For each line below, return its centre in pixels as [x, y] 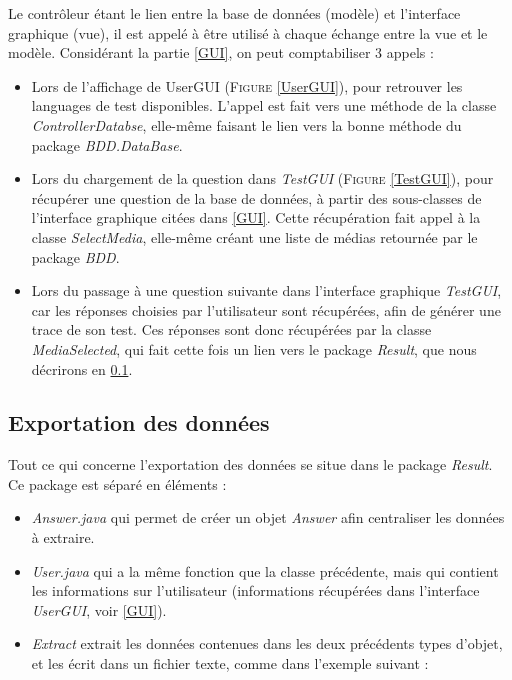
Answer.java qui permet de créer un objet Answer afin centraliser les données [268, 517]
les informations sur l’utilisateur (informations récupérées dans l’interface [255, 590]
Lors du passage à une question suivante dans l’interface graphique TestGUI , [266, 290]
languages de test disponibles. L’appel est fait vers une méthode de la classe [264, 105]
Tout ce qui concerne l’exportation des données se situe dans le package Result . [250, 464]
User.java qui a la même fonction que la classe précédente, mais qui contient [265, 570]
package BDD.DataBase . [107, 144]
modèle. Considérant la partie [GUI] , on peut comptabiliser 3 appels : [221, 52]
